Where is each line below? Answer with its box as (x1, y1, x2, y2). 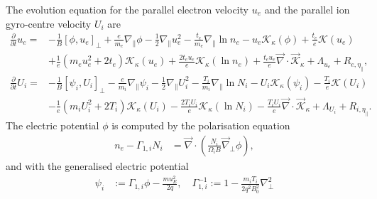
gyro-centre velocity (6, 16, 92, 31)
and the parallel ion (264, 2, 350, 16)
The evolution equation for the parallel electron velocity (6, 2, 248, 16)
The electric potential (6, 118, 99, 133)
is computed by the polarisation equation (111, 118, 290, 133)
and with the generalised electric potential (6, 158, 189, 173)
